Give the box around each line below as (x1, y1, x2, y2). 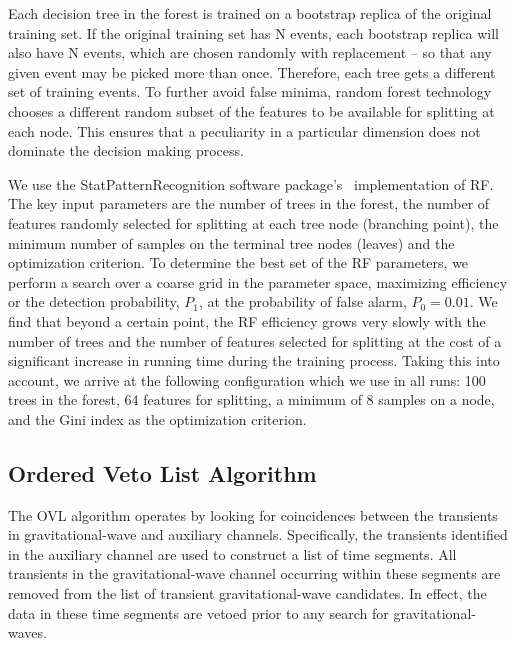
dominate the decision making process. (8, 140, 244, 161)
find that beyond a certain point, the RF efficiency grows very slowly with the (8, 310, 486, 331)
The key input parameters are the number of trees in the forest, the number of (8, 193, 490, 214)
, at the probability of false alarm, (198, 291, 407, 312)
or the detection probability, (8, 291, 180, 312)
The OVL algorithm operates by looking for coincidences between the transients (8, 504, 498, 525)
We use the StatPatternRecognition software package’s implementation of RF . (8, 173, 494, 194)
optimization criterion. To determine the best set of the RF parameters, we (8, 252, 469, 273)
